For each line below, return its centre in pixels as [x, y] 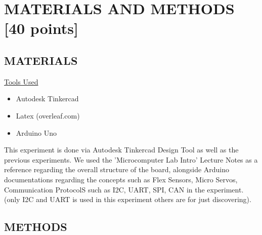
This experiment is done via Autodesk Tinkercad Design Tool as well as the [121, 150]
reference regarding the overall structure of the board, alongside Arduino [117, 169]
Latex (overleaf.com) [48, 115]
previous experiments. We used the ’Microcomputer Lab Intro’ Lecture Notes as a [131, 159]
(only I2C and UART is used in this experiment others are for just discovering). [128, 199]
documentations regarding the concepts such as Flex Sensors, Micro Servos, [121, 179]
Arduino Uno [36, 132]
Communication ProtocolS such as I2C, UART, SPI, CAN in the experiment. [124, 189]
